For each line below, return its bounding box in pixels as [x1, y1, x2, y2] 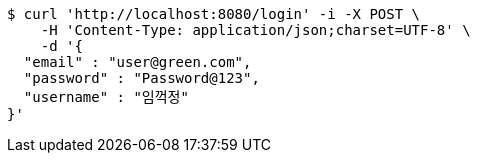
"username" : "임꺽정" [23, 89, 189, 105]
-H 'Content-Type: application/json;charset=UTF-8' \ [40, 22, 471, 38]
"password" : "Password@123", [23, 70, 260, 86]
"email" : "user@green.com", [23, 54, 252, 70]
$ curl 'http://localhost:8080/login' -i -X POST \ [7, 6, 421, 22]
